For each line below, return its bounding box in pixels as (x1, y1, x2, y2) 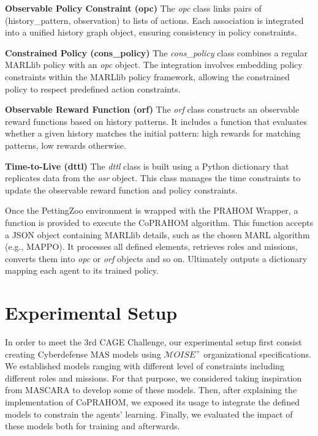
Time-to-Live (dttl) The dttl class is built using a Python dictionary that (5, 159, 289, 172)
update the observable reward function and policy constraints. (5, 183, 238, 196)
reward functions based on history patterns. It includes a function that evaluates (5, 115, 307, 127)
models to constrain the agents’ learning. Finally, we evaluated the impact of (5, 407, 293, 420)
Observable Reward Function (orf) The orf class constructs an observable (5, 103, 300, 116)
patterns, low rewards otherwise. (5, 138, 126, 151)
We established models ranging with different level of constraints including (5, 359, 284, 372)
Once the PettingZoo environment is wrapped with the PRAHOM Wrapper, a (5, 204, 298, 217)
